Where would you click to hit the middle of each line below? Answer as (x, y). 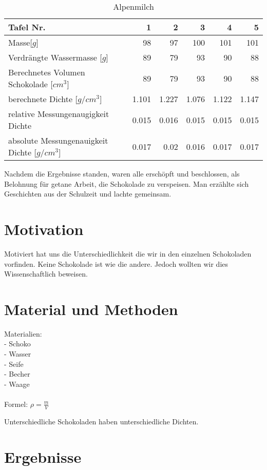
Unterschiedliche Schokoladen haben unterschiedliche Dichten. (101, 421)
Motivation (44, 229)
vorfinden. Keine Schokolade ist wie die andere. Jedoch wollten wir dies (116, 263)
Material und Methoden (91, 309)
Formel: (16, 404)
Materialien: (23, 333)
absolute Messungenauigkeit (58, 140)
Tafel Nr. (27, 27)
